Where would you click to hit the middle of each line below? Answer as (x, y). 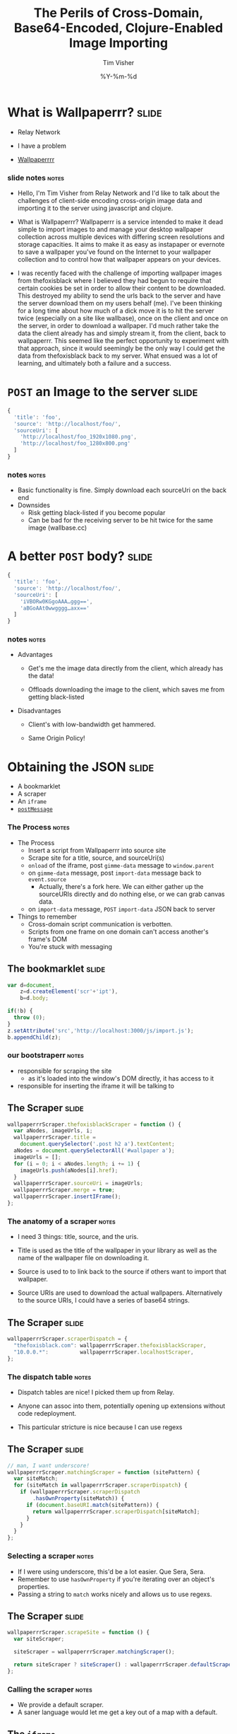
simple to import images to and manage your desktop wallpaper (110, 229)
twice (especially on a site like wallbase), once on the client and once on (122, 318)
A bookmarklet (39, 786)
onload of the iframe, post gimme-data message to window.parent (121, 865)
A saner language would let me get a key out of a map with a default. (117, 1712)
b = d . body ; (35, 999)
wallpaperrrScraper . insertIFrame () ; (67, 1197)
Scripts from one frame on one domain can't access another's (119, 931)
